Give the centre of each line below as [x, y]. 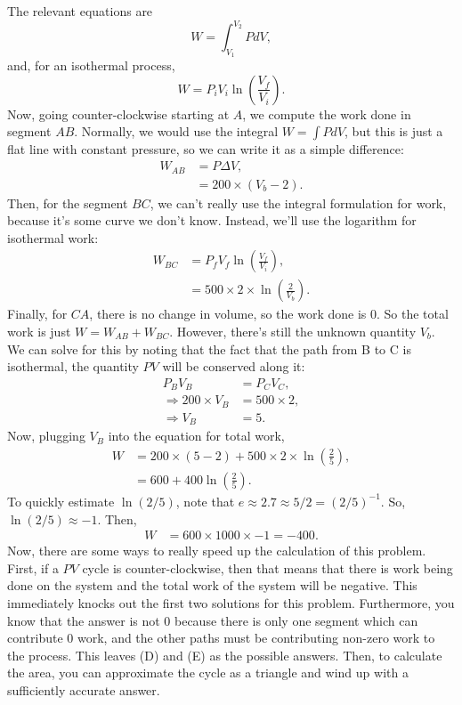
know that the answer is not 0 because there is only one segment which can [213, 620]
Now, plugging [46, 436]
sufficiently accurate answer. [84, 689]
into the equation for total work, [196, 436]
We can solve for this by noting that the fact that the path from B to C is [209, 348]
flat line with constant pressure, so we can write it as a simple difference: [206, 149]
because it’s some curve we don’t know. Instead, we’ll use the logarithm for [212, 220]
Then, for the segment [68, 203]
